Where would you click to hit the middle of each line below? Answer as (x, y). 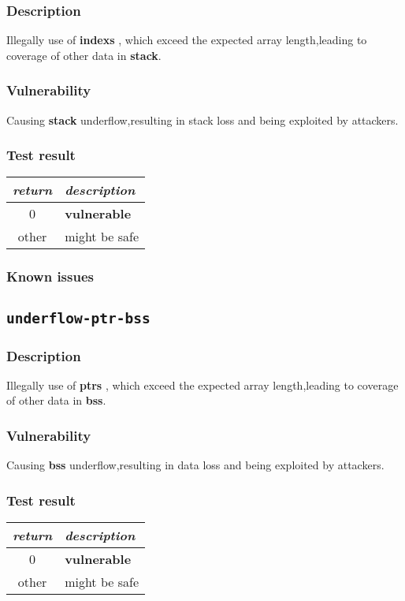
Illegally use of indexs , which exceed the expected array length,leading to (187, 40)
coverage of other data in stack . (84, 55)
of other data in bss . (56, 400)
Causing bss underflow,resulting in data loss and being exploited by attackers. (195, 465)
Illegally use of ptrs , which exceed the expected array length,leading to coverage (202, 384)
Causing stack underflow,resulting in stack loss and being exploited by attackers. (202, 119)
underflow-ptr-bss (78, 318)
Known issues (50, 276)
